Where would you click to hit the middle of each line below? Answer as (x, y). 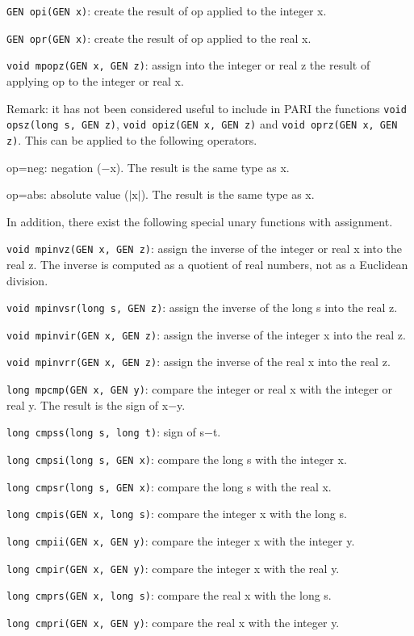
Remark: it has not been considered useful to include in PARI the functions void (207, 108)
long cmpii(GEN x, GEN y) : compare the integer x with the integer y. (181, 541)
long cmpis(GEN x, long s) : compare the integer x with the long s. (177, 514)
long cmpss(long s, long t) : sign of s (106, 432)
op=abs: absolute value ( (68, 194)
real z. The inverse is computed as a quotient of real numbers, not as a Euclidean (207, 264)
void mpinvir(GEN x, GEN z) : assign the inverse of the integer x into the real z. (206, 334)
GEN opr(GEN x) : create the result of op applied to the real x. (159, 38)
